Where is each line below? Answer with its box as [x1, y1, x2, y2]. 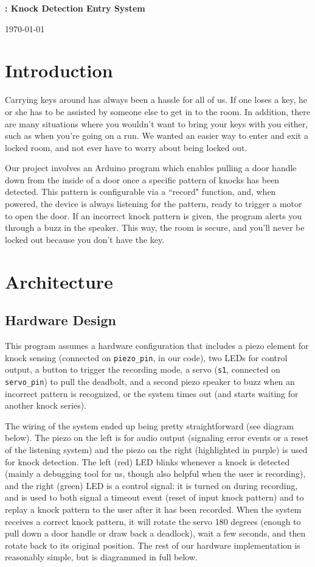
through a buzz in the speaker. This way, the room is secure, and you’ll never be [5, 221, 305, 234]
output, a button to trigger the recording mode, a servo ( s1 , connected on [5, 363, 280, 376]
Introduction [5, 58, 113, 83]
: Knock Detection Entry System [5, 2, 145, 14]
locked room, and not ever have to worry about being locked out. [5, 141, 247, 153]
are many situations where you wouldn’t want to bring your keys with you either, [5, 117, 308, 130]
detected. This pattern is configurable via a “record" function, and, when [5, 185, 276, 198]
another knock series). [5, 399, 87, 412]
